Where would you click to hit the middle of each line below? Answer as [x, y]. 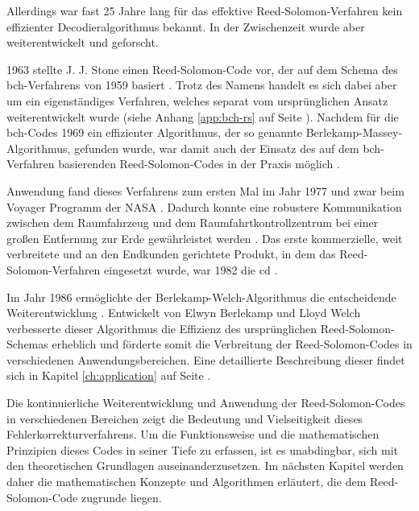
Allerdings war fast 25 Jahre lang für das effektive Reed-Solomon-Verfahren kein [205, 10]
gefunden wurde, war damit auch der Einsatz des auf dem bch [228, 148]
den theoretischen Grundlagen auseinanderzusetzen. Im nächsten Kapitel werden [205, 466]
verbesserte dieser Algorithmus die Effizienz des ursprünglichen [162, 328]
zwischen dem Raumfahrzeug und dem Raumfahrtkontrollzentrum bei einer [193, 223]
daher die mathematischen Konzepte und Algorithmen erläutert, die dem [187, 482]
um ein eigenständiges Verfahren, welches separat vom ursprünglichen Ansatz [197, 100]
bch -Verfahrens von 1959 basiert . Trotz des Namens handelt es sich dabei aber [202, 85]
